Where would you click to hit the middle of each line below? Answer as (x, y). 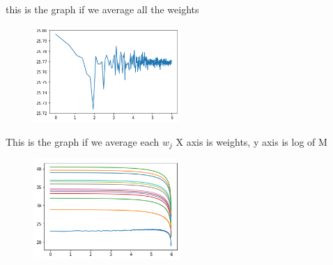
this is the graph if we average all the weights (102, 9)
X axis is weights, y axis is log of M (251, 141)
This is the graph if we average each (83, 141)
